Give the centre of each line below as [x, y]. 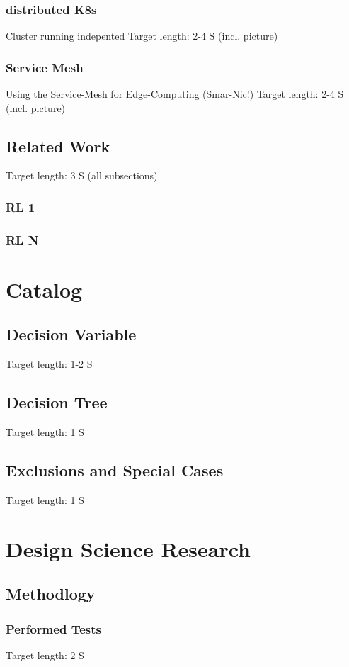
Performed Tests [53, 628]
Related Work [58, 146]
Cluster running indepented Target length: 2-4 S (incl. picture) [142, 36]
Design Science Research [128, 548]
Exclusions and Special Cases [115, 470]
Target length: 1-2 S [49, 364]
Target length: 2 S [45, 655]
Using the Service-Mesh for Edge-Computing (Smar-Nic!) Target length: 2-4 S [175, 94]
